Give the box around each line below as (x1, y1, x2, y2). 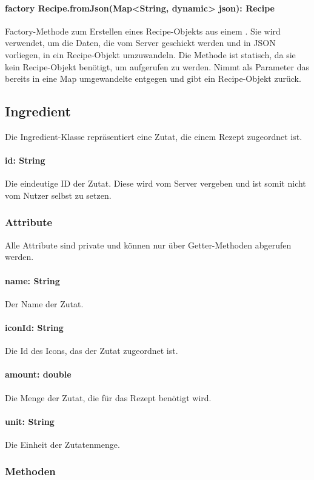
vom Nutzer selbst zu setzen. (5, 188, 112, 201)
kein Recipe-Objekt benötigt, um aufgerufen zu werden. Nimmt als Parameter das (5, 60, 309, 73)
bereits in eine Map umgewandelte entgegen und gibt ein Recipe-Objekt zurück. (5, 72, 301, 85)
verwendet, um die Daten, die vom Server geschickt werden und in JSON (5, 36, 276, 49)
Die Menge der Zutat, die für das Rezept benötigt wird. (5, 391, 212, 404)
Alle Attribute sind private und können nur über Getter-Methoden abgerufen (5, 238, 292, 251)
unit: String (5, 415, 55, 427)
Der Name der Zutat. (5, 297, 84, 310)
